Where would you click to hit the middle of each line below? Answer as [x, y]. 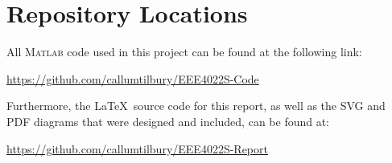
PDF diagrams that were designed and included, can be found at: [168, 121]
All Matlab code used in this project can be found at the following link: [184, 52]
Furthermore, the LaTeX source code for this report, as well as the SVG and [196, 106]
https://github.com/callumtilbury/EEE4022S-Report [137, 148]
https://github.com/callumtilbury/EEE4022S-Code [133, 78]
